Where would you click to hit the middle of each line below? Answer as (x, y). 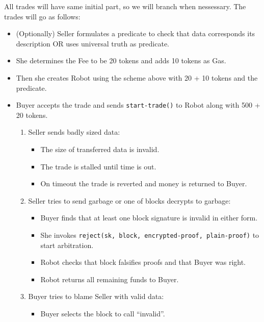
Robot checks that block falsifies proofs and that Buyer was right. (143, 262)
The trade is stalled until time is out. (98, 166)
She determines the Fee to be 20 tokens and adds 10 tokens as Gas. (121, 60)
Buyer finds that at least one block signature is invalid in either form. (149, 218)
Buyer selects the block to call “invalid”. (103, 313)
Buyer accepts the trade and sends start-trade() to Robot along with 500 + (138, 105)
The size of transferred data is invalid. (100, 149)
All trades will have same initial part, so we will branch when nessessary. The (125, 6)
